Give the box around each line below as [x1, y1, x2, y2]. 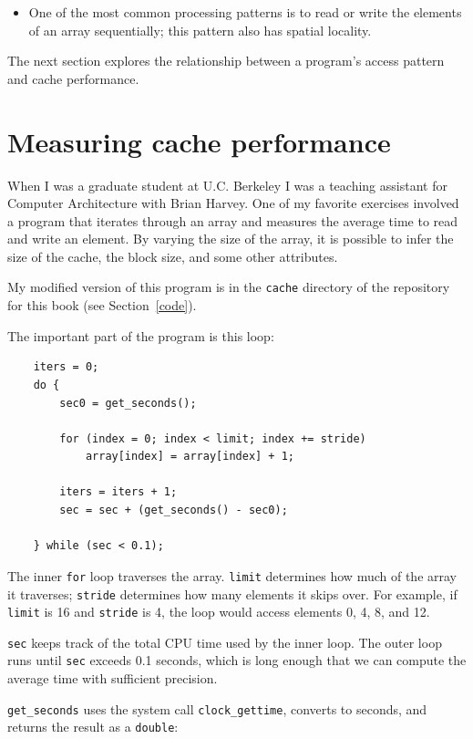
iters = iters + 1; [59, 485, 178, 499]
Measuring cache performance [7, 122, 391, 160]
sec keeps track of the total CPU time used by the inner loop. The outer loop [7, 632, 442, 651]
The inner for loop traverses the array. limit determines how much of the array [7, 566, 457, 585]
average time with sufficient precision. [7, 669, 218, 688]
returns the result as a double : [7, 717, 179, 736]
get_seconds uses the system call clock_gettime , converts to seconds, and [7, 699, 427, 718]
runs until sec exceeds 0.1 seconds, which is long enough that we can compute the [7, 651, 467, 670]
